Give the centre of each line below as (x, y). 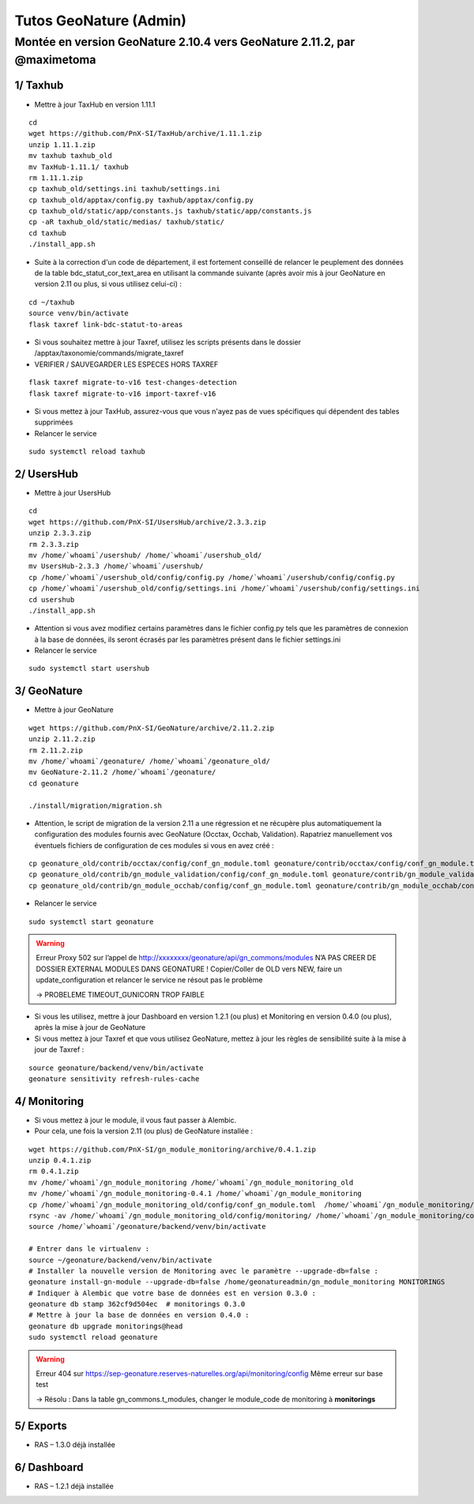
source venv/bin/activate (79, 313)
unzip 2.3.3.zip (60, 533)
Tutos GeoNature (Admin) (101, 21)
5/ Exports (41, 1425)
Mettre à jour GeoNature (74, 710)
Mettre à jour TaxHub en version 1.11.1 (95, 104)
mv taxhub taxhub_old (70, 156)
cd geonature (54, 783)
